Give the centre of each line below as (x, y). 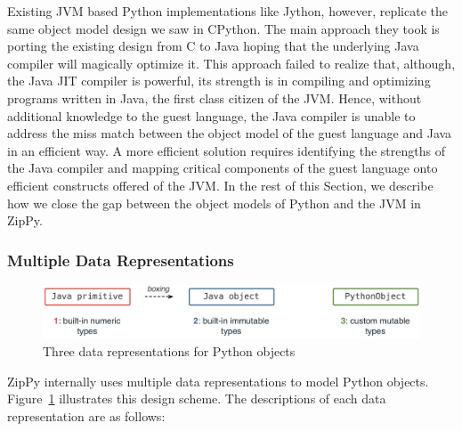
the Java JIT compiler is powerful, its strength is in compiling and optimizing (219, 81)
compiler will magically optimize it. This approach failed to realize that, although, (231, 63)
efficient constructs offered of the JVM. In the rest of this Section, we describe (220, 185)
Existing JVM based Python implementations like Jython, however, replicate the (227, 11)
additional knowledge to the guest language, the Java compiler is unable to (211, 115)
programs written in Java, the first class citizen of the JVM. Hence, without (215, 98)
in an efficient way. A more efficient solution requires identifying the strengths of (226, 150)
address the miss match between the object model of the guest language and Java (230, 133)
